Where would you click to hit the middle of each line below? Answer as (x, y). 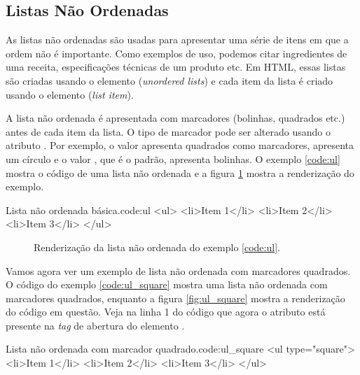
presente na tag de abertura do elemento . (95, 325)
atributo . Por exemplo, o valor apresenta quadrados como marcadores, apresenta (180, 145)
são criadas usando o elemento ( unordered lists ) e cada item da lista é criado (169, 80)
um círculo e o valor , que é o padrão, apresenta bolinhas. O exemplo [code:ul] (173, 158)
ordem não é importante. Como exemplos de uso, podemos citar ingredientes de (176, 53)
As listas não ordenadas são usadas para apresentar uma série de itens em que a (177, 40)
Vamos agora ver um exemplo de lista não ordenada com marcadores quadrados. (178, 270)
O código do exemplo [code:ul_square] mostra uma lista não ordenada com (167, 284)
